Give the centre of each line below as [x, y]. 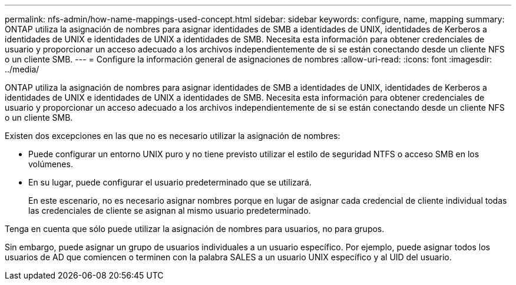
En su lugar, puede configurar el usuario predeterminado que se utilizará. [170, 182]
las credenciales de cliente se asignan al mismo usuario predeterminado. [170, 211]
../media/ [22, 69]
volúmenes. [51, 164]
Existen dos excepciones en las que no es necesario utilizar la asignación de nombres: [173, 136]
